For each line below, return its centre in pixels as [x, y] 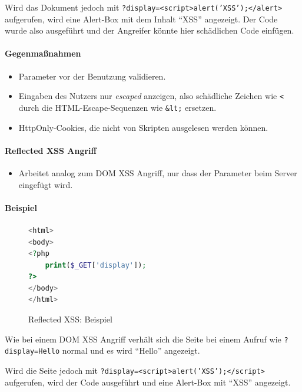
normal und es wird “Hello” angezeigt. [131, 350]
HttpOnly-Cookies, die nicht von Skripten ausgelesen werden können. [143, 127]
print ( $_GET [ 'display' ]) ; [96, 265]
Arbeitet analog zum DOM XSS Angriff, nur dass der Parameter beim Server [158, 172]
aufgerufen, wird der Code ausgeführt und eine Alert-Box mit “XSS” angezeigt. [148, 382]
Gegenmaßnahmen [43, 53]
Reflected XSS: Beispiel [70, 319]
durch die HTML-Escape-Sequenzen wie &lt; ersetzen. [117, 107]
